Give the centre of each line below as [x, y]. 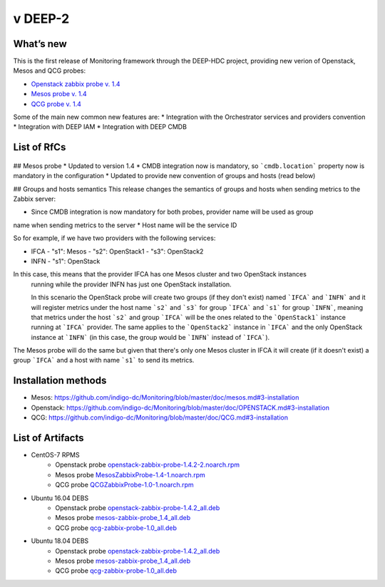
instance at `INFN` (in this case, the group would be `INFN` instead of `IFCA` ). [150, 337]
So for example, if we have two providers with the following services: [114, 238]
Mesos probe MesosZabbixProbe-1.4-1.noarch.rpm [130, 474]
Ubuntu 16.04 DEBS [60, 498]
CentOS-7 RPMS [55, 455]
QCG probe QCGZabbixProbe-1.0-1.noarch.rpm [124, 485]
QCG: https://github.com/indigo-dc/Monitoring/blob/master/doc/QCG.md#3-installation [160, 417]
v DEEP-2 [41, 19]
